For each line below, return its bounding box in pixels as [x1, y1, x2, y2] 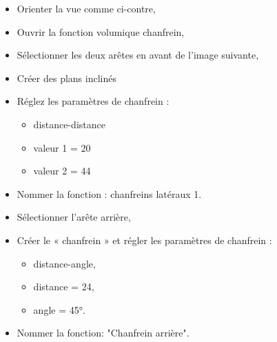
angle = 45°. [33, 302, 85, 316]
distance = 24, [33, 279, 94, 294]
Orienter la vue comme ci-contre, [17, 1, 156, 15]
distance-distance [33, 117, 105, 131]
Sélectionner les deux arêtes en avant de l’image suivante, [17, 48, 259, 62]
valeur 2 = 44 [33, 163, 91, 178]
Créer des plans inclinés [17, 70, 116, 85]
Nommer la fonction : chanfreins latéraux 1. [17, 186, 202, 201]
